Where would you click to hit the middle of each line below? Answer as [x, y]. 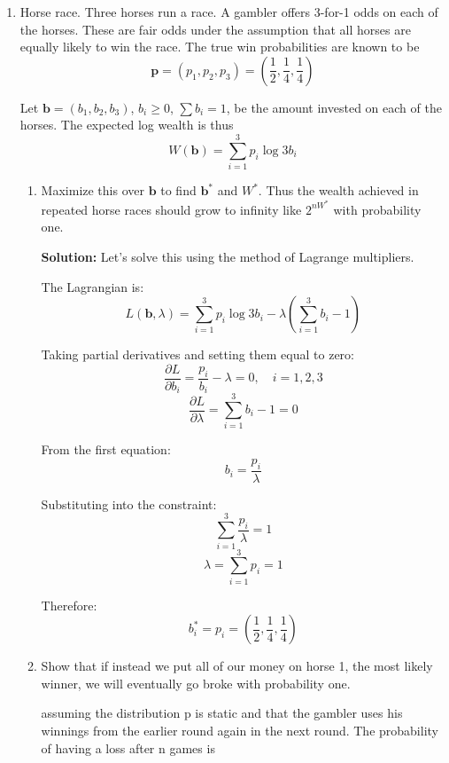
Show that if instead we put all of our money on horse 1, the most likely [237, 666]
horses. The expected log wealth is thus [127, 125]
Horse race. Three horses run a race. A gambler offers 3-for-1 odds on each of [229, 12]
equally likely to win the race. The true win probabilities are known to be [220, 47]
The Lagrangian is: [93, 286]
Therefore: [69, 605]
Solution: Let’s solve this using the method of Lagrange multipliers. [228, 256]
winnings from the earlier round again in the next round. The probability [240, 730]
